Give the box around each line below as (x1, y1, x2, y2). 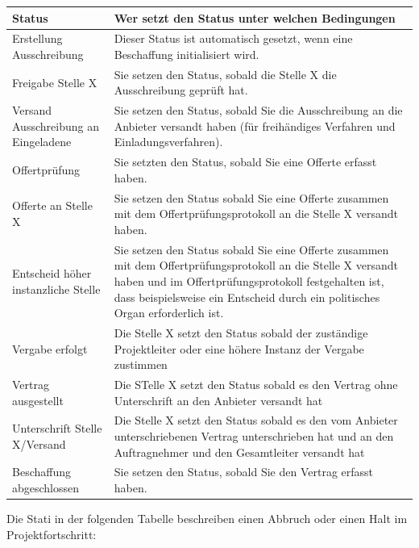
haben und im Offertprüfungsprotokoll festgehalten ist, (114, 272, 384, 289)
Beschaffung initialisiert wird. (114, 45, 259, 62)
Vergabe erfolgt (12, 340, 88, 357)
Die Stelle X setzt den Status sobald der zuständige (114, 324, 368, 341)
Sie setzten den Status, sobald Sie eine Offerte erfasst (114, 153, 377, 170)
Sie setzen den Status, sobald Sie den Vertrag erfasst (114, 463, 374, 480)
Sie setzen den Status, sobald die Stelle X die (114, 65, 337, 82)
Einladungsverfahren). (114, 133, 223, 150)
